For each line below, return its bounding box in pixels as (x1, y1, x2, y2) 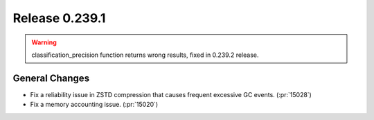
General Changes (12, 72, 90, 84)
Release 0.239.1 (12, 10, 106, 26)
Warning (31, 38, 57, 46)
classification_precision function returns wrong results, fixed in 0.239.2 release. (31, 51, 259, 59)
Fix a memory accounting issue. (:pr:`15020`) (30, 101, 159, 109)
